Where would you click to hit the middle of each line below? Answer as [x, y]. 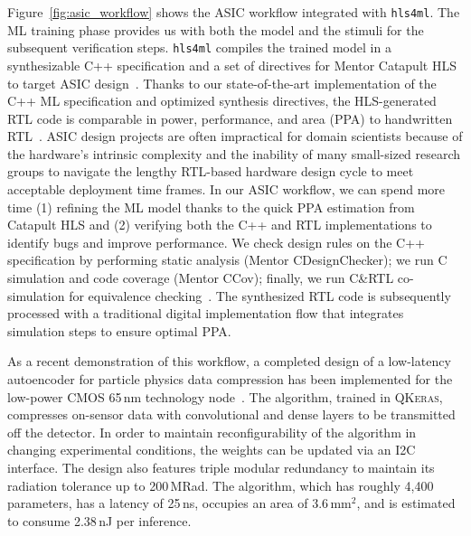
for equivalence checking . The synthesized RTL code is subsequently [260, 295]
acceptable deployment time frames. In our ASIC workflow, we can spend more [226, 189]
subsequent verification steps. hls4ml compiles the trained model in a [199, 47]
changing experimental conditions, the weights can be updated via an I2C [212, 450]
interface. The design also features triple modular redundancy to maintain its [221, 467]
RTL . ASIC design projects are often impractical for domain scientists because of [235, 136]
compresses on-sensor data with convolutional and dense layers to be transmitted [231, 414]
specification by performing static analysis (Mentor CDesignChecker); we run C [227, 260]
